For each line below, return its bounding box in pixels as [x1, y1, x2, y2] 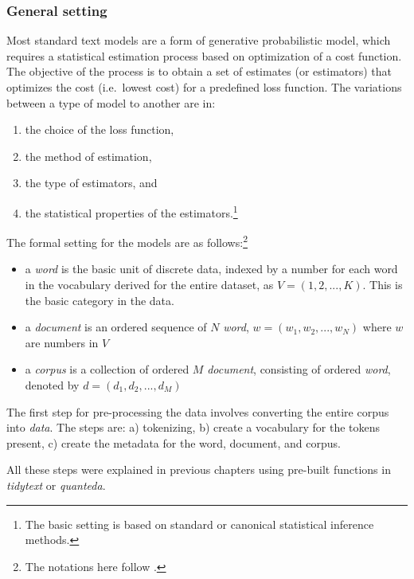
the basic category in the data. [25, 291, 174, 308]
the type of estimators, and [25, 174, 158, 191]
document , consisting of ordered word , [207, 361, 391, 378]
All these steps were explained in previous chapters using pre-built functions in [6, 461, 391, 478]
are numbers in [25, 334, 99, 350]
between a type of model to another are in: [6, 94, 216, 111]
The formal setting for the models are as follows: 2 [6, 232, 248, 250]
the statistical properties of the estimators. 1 [25, 201, 238, 221]
